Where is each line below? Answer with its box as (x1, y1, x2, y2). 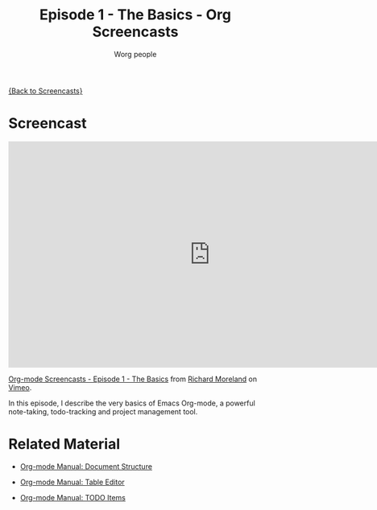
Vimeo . (8, 382, 32, 392)
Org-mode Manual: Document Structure (19, 461, 153, 471)
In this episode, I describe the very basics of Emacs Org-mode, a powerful (8, 398, 255, 408)
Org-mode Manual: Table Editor (19, 477, 125, 487)
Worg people (114, 49, 157, 59)
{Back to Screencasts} (8, 86, 83, 96)
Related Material (8, 435, 121, 454)
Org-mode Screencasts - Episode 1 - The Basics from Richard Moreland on (8, 374, 258, 384)
